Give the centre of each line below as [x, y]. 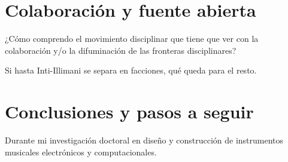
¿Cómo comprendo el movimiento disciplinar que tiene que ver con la [132, 39]
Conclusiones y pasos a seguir [129, 111]
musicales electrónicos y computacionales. [81, 152]
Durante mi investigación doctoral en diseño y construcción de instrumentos [144, 140]
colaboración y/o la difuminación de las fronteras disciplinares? [121, 50]
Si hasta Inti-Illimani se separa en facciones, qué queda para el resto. [131, 70]
